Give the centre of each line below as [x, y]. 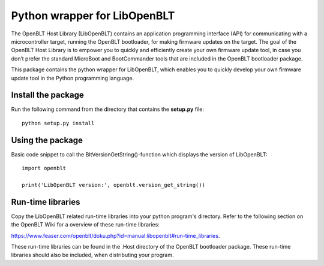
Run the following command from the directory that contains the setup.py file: [107, 109]
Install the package [47, 95]
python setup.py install [58, 123]
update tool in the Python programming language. [73, 78]
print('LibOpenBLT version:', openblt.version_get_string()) [113, 185]
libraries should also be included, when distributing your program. [92, 255]
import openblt [44, 168]
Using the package [47, 140]
